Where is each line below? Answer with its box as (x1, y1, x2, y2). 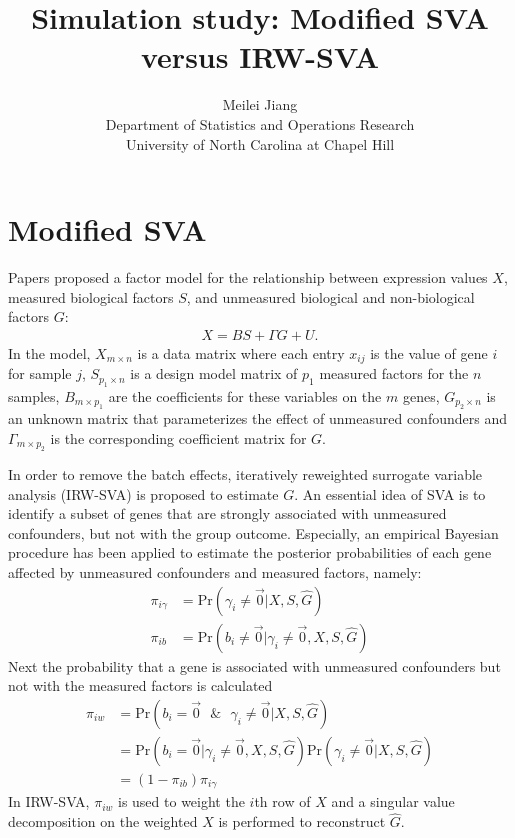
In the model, (8, 342, 91, 363)
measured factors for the (319, 363, 469, 384)
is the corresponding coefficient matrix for (50, 427, 307, 448)
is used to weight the (117, 791, 245, 812)
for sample (8, 363, 72, 384)
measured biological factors (8, 286, 174, 307)
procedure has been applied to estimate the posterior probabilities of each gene (8, 542, 492, 563)
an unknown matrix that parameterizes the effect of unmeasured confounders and (8, 408, 507, 429)
